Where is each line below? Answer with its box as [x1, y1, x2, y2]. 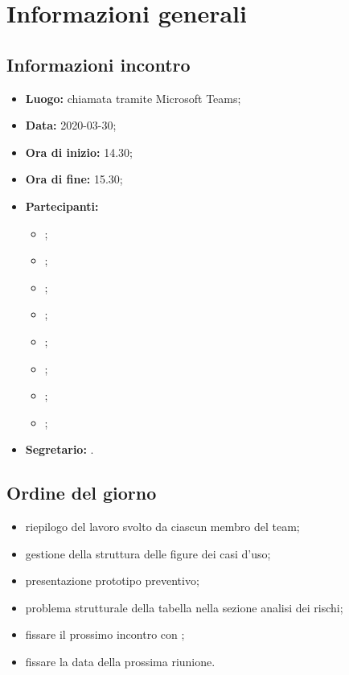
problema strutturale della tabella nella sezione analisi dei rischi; [25, 599, 343, 615]
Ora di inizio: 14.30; [25, 143, 133, 160]
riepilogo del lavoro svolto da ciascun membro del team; [25, 518, 300, 535]
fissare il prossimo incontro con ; [25, 626, 185, 643]
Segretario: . [25, 441, 94, 458]
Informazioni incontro [6, 51, 191, 76]
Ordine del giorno [6, 480, 157, 505]
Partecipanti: [25, 197, 99, 214]
